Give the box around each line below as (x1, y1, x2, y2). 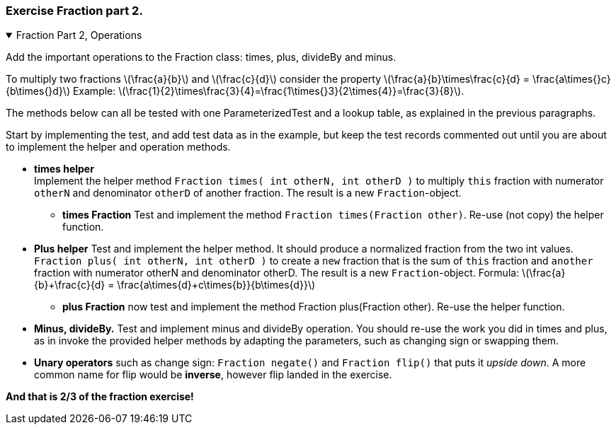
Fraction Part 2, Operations (16, 29, 142, 42)
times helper (34, 163, 94, 175)
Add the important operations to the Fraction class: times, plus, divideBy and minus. (6, 51, 397, 64)
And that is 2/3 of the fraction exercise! (6, 390, 194, 403)
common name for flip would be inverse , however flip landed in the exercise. (34, 368, 392, 381)
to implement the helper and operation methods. (6, 141, 231, 153)
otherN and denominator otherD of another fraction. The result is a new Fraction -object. (34, 187, 462, 199)
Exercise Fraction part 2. (6, 4, 143, 18)
